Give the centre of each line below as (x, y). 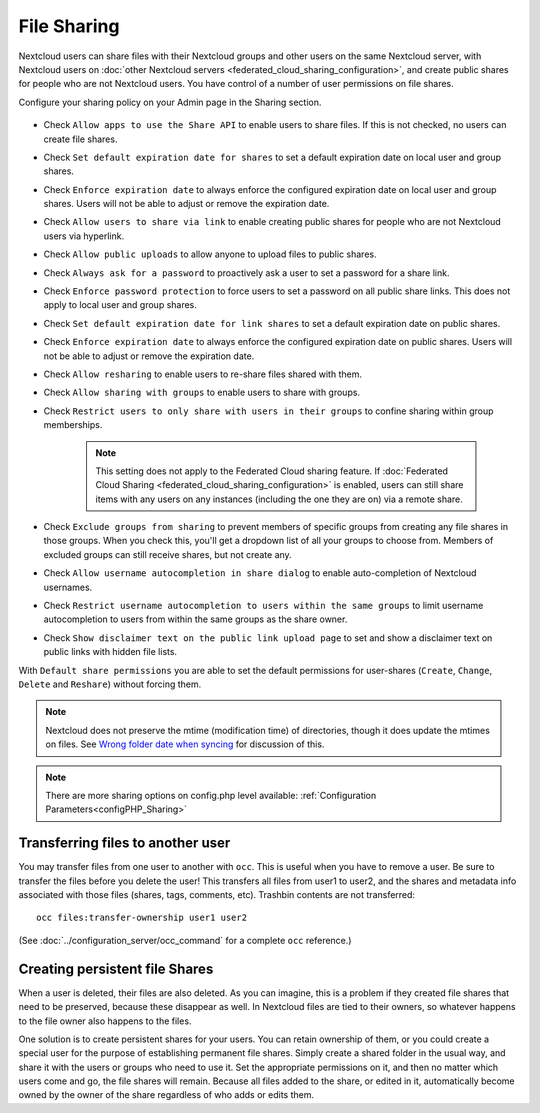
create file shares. (80, 139)
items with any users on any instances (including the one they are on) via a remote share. (279, 499)
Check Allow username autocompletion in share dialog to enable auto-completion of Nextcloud (260, 573)
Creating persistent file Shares (116, 968)
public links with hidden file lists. (110, 652)
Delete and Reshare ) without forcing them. (110, 684)
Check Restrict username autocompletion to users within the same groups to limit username (263, 606)
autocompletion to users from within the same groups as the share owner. (195, 619)
